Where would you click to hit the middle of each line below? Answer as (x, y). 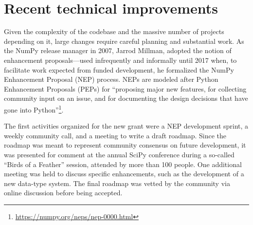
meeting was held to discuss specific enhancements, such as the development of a (124, 174)
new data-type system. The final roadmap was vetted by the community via (117, 183)
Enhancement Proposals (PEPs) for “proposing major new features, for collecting (125, 88)
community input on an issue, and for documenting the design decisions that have (126, 98)
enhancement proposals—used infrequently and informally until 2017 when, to (120, 60)
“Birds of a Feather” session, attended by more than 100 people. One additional (123, 164)
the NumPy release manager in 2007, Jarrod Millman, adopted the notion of (118, 50)
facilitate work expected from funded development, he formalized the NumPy (119, 69)
